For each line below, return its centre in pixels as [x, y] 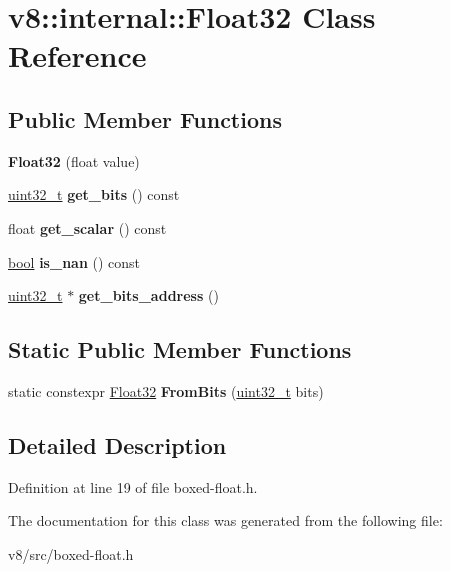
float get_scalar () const [87, 227]
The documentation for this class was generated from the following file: [225, 520]
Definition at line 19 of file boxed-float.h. [133, 486]
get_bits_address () [148, 295]
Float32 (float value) [74, 160]
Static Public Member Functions [180, 349]
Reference [77, 55]
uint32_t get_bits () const [94, 194]
